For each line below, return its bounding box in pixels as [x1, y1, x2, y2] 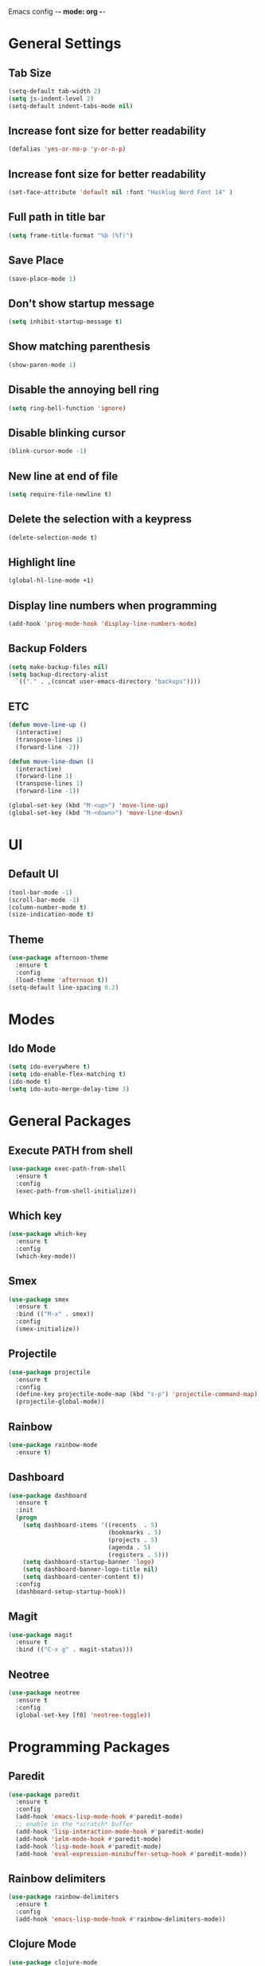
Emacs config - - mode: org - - [8, 7, 106, 16]
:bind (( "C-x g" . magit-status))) [15, 1646, 134, 1654]
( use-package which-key [8, 1230, 88, 1238]
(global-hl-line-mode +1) [8, 577, 94, 584]
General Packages [8, 1112, 131, 1130]
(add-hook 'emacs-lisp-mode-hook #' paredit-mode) [15, 1813, 183, 1821]
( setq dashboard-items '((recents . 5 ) [22, 1521, 158, 1529]
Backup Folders [8, 642, 88, 655]
